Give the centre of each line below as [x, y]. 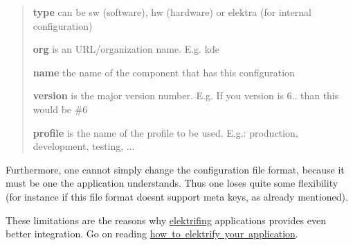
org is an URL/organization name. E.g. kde [126, 49]
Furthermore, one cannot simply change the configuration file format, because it [175, 169]
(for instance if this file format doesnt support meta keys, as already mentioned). [177, 196]
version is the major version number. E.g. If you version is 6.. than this [186, 95]
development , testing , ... [84, 146]
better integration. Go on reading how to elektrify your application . [152, 234]
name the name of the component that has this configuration [164, 72]
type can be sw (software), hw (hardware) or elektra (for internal [172, 12]
